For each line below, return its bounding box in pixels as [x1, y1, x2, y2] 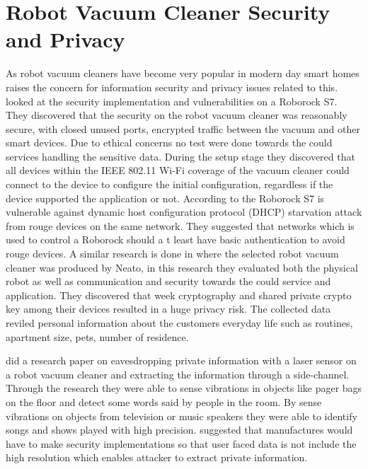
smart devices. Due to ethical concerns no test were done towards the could [6, 135, 333, 150]
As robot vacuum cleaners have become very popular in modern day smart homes [6, 66, 360, 81]
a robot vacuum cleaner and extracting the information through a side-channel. [6, 366, 350, 381]
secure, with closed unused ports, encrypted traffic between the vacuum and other [6, 121, 360, 136]
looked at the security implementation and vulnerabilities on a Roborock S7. [6, 93, 338, 108]
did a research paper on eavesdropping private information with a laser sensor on [6, 353, 357, 368]
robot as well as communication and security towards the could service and [6, 274, 331, 289]
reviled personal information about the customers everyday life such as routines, [6, 315, 353, 330]
